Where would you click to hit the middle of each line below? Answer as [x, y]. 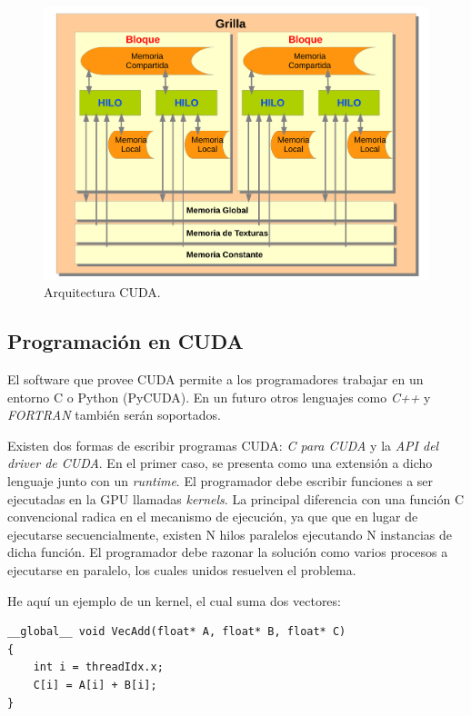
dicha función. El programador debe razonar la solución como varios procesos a [228, 552]
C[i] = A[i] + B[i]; [95, 685]
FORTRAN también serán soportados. [114, 415]
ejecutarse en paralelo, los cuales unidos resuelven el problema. [182, 569]
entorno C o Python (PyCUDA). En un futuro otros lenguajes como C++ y [219, 397]
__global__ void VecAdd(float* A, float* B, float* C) [177, 632]
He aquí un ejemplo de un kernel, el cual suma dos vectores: [174, 600]
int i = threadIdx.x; [98, 667]
